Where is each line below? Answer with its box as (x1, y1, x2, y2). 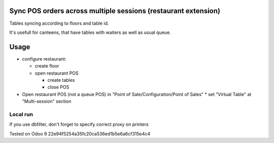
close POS (47, 84, 70, 90)
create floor (35, 63, 59, 69)
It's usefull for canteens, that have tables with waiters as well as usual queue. (9, 29, 171, 35)
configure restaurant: (22, 56, 66, 62)
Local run (9, 111, 33, 118)
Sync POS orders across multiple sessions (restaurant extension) (9, 7, 221, 15)
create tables (47, 77, 75, 83)
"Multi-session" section (22, 99, 72, 105)
